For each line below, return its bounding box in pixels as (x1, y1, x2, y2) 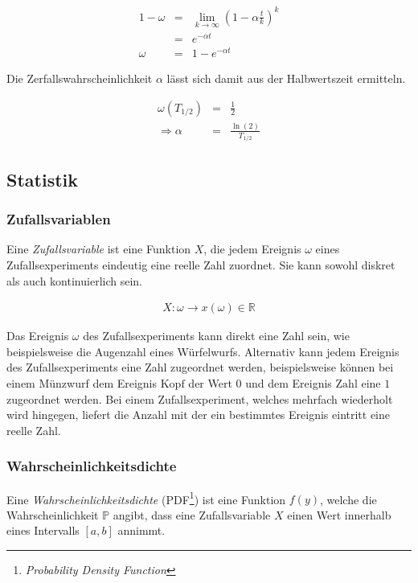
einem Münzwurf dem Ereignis (6, 375, 158, 391)
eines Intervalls (6, 522, 80, 539)
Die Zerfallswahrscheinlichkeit (6, 69, 153, 86)
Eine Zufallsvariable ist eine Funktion (6, 240, 191, 257)
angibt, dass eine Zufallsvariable (113, 506, 271, 523)
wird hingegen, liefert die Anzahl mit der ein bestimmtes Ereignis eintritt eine (6, 406, 391, 423)
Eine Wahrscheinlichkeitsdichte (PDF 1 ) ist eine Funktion (6, 488, 286, 507)
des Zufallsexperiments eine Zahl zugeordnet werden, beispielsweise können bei (6, 359, 394, 376)
